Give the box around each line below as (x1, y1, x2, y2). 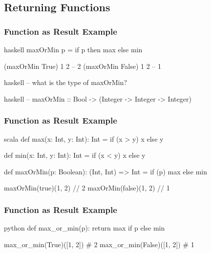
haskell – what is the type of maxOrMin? (4, 77, 127, 87)
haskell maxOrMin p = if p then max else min (4, 44, 143, 54)
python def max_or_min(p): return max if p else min (4, 223, 165, 233)
